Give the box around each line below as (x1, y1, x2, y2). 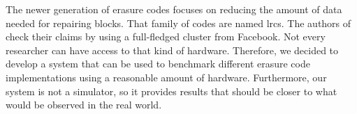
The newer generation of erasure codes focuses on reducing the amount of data (6, 2, 342, 16)
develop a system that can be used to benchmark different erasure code (6, 56, 310, 71)
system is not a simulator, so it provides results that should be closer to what (6, 83, 337, 98)
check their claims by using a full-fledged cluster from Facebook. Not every (6, 29, 326, 44)
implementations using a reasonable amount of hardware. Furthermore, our (6, 70, 327, 84)
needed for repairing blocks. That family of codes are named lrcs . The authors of (6, 15, 351, 30)
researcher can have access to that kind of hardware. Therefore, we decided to (6, 42, 339, 57)
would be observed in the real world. (6, 97, 162, 112)
